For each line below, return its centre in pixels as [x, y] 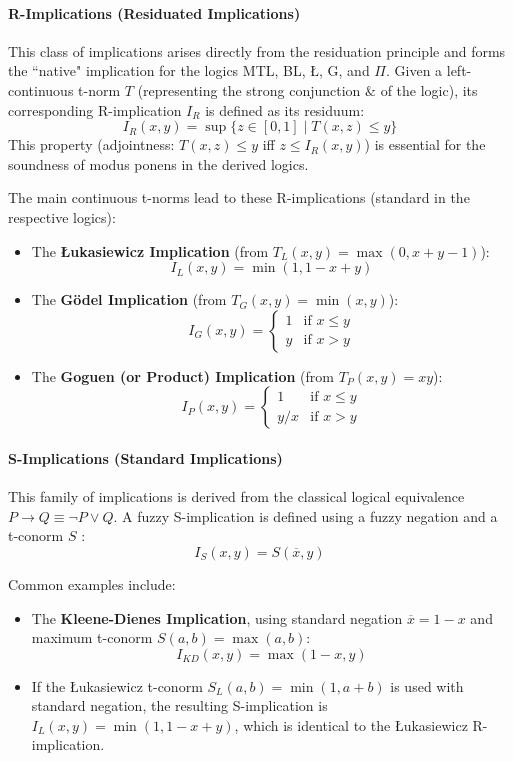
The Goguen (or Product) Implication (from [182, 375]
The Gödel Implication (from [129, 299]
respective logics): [62, 216]
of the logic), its [429, 89]
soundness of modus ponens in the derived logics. [158, 163]
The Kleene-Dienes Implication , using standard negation [217, 617]
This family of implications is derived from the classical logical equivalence [236, 496]
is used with [427, 685]
